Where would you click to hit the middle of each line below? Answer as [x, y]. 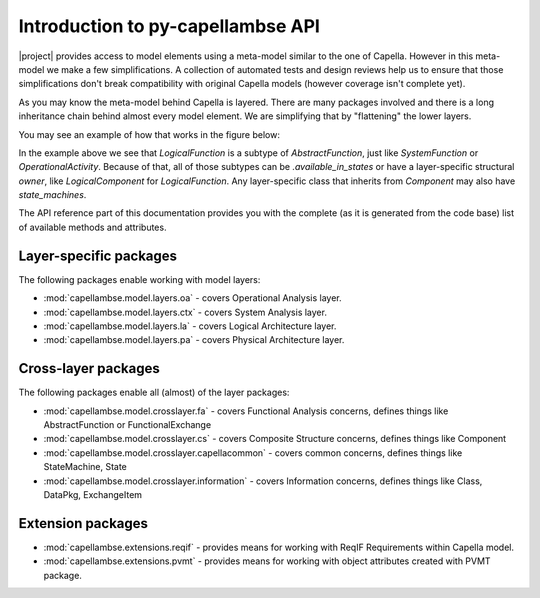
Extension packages [83, 523]
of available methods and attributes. [92, 227]
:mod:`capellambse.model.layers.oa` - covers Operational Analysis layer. [192, 298]
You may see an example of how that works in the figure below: [149, 134]
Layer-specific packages [98, 255]
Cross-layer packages [89, 368]
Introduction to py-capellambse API [169, 26]
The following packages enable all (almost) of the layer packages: [154, 392]
